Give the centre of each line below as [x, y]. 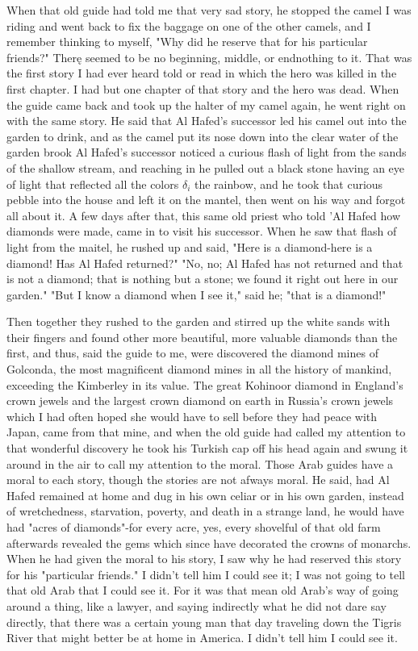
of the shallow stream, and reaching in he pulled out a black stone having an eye [206, 167]
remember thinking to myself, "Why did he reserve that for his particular [187, 42]
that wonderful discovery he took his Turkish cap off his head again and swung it [207, 448]
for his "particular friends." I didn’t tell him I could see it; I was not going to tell [206, 574]
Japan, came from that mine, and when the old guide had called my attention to [206, 432]
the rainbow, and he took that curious [288, 184]
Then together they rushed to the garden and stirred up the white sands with [199, 321]
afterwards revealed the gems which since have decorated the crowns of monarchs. [209, 542]
